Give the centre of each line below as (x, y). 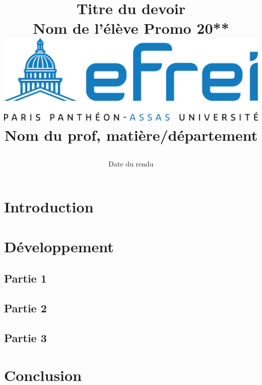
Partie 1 (25, 278)
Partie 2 (25, 308)
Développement (59, 246)
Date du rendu (131, 163)
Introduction (49, 207)
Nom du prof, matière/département (131, 134)
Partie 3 (25, 337)
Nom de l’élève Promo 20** (131, 28)
